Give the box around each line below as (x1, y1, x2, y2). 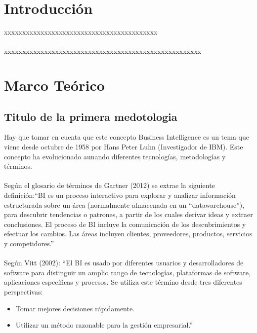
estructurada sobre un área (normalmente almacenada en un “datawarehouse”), (4, 199, 245, 210)
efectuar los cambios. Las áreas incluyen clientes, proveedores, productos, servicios (4, 228, 252, 239)
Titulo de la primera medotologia (4, 109, 177, 124)
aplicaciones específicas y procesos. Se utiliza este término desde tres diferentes (4, 277, 242, 287)
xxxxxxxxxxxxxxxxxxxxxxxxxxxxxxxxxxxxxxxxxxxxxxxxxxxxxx (4, 46, 202, 56)
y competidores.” (4, 238, 54, 249)
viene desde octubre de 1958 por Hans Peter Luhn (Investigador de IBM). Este (4, 142, 243, 152)
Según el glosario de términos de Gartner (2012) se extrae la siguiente (4, 180, 215, 190)
